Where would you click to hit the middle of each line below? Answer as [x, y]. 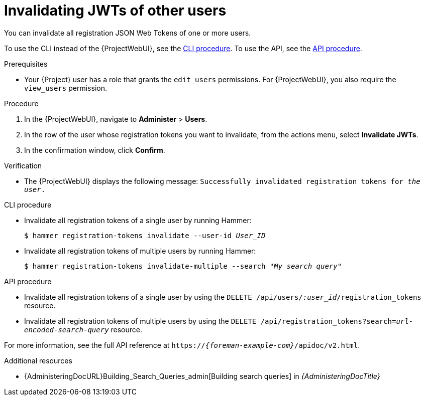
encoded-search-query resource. [83, 329]
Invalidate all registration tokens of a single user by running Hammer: [138, 220]
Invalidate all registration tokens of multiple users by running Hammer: [140, 251]
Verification [23, 165]
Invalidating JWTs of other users [115, 11]
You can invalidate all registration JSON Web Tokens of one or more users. [128, 33]
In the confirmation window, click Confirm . [95, 150]
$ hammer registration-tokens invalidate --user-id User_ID [145, 235]
